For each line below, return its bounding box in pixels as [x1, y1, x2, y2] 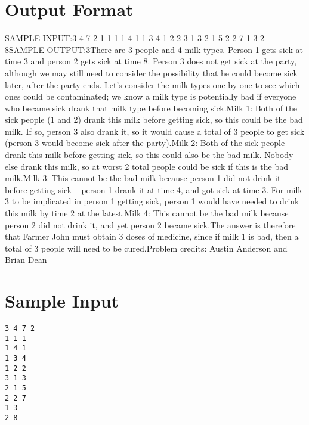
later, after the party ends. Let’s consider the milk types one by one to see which [5, 78, 300, 91]
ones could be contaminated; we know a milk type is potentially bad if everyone [5, 90, 296, 103]
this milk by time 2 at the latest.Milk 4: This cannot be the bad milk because [5, 207, 289, 219]
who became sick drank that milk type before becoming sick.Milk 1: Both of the [5, 101, 298, 114]
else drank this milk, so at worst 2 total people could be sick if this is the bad [5, 160, 289, 172]
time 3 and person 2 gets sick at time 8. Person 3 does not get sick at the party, [5, 55, 297, 67]
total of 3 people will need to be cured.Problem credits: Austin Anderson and [5, 241, 288, 254]
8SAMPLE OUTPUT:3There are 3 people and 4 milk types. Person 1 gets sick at [5, 43, 303, 55]
